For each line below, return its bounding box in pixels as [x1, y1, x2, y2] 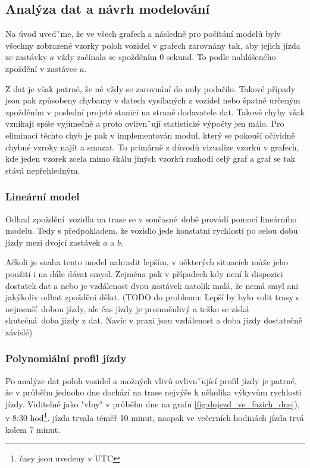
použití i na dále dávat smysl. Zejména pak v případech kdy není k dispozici [5, 267, 283, 279]
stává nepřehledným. [5, 164, 80, 176]
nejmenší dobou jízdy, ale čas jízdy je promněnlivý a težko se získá [5, 302, 249, 315]
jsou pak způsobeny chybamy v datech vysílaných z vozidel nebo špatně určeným [5, 94, 300, 106]
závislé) [5, 325, 33, 338]
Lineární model [5, 189, 80, 204]
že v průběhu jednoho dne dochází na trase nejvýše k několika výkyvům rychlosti [5, 386, 302, 398]
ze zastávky [5, 51, 48, 63]
